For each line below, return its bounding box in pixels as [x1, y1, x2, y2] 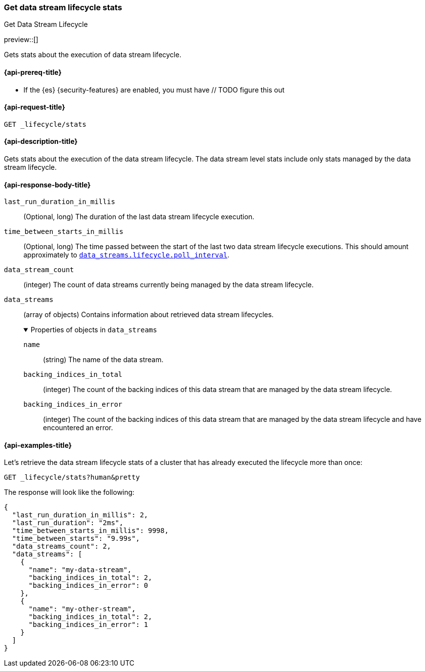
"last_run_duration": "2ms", [12, 519, 124, 527]
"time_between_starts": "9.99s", [12, 534, 140, 543]
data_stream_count [4, 266, 74, 274]
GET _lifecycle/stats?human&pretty [4, 473, 140, 482]
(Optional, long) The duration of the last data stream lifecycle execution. [23, 212, 255, 221]
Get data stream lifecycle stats [4, 2, 122, 12]
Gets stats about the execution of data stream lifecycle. [4, 50, 182, 59]
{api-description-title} [4, 137, 78, 146]
